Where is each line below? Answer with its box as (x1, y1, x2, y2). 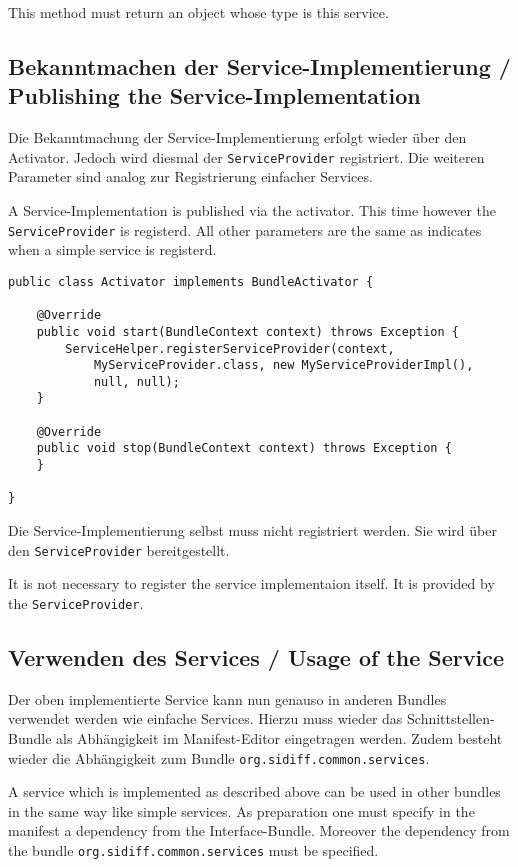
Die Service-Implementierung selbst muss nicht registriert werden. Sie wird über (8, 520, 497, 541)
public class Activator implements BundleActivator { (8, 274, 374, 289)
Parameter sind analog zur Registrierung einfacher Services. (8, 166, 373, 187)
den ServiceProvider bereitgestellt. (8, 539, 230, 560)
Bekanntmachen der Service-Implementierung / (8, 50, 511, 81)
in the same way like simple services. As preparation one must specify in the (8, 800, 475, 821)
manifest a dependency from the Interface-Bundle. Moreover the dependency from (8, 820, 510, 841)
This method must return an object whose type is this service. (8, 2, 389, 22)
